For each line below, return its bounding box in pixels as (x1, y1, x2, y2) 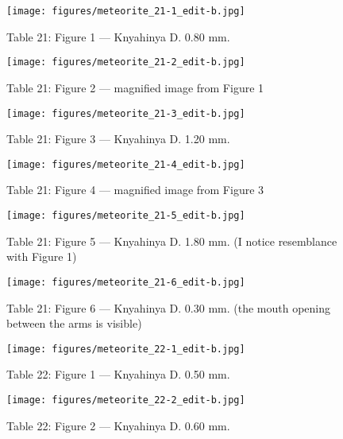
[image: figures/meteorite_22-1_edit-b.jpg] (6, 343, 245, 355)
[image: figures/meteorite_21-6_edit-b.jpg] (6, 276, 245, 288)
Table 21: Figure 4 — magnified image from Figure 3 (6, 181, 264, 198)
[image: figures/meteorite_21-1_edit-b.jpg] (6, 6, 245, 17)
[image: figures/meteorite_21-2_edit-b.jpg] (6, 56, 245, 68)
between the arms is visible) (6, 315, 142, 332)
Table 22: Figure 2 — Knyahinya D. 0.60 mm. (6, 417, 230, 433)
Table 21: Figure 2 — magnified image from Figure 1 (6, 79, 264, 95)
